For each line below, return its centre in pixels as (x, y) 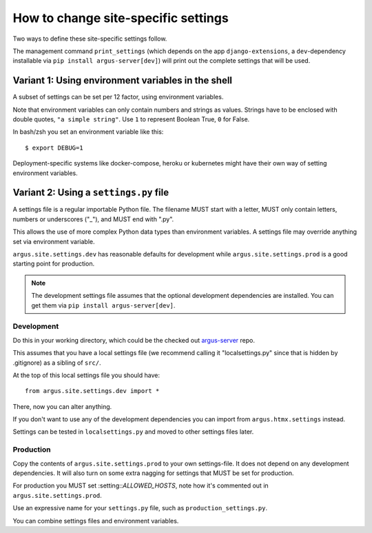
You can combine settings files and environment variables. (96, 521)
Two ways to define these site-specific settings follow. (90, 39)
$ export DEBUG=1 (54, 148)
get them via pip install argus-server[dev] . (103, 305)
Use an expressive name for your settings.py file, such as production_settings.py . (140, 508)
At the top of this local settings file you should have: (86, 375)
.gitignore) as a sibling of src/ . (57, 363)
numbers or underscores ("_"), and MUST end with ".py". (93, 219)
